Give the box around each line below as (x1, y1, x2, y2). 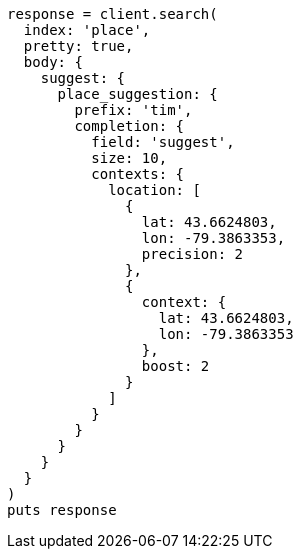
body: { (23, 54, 83, 70)
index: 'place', (23, 22, 151, 38)
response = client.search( (7, 6, 218, 22)
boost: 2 (141, 358, 210, 374)
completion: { (74, 118, 185, 134)
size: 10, (91, 150, 168, 166)
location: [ (108, 182, 201, 198)
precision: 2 (141, 246, 244, 262)
